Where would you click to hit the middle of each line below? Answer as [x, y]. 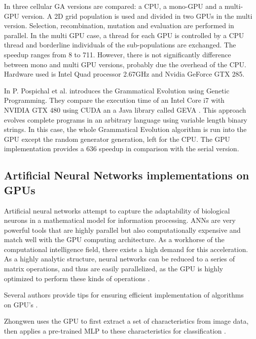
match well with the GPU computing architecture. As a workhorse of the [114, 239]
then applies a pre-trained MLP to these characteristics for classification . [115, 331]
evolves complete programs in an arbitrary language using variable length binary [126, 119]
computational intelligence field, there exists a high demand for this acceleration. [126, 249]
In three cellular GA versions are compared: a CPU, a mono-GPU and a [113, 6]
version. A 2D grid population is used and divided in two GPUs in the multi [137, 16]
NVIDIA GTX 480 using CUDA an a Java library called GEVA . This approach [125, 109]
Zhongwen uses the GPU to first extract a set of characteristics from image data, [126, 321]
